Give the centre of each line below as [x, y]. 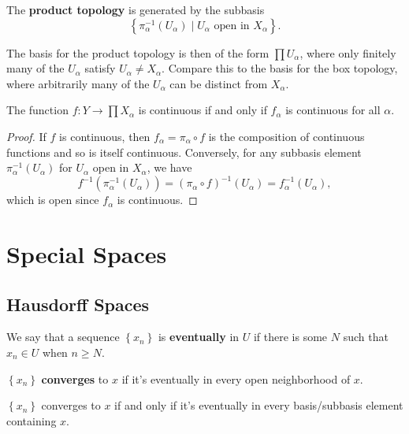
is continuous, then [105, 136]
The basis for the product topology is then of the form [138, 52]
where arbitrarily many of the [78, 83]
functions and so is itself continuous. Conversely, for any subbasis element [184, 152]
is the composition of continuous [286, 136]
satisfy [100, 68]
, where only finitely [348, 52]
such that [366, 337]
